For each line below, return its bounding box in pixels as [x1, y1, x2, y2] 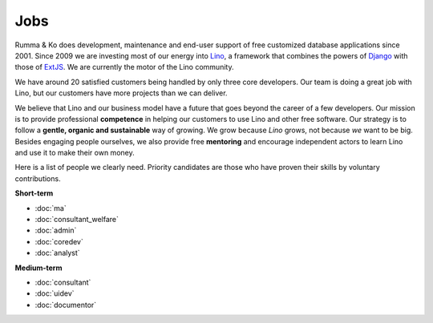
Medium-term [14, 263, 63, 273]
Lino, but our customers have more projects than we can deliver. [14, 88, 228, 98]
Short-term [14, 188, 54, 198]
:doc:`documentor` [34, 300, 97, 309]
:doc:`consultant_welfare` [34, 215, 119, 224]
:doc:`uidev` [34, 289, 75, 298]
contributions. [14, 173, 61, 184]
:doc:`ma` [34, 203, 67, 212]
